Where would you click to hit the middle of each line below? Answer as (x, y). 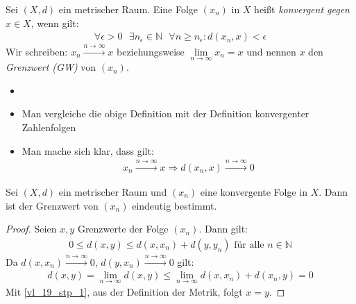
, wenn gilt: (55, 23)
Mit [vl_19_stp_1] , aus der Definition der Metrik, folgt (124, 292)
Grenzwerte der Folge (123, 229)
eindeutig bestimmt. (175, 205)
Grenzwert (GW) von (51, 67)
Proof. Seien (31, 229)
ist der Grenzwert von (52, 205)
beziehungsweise (151, 52)
